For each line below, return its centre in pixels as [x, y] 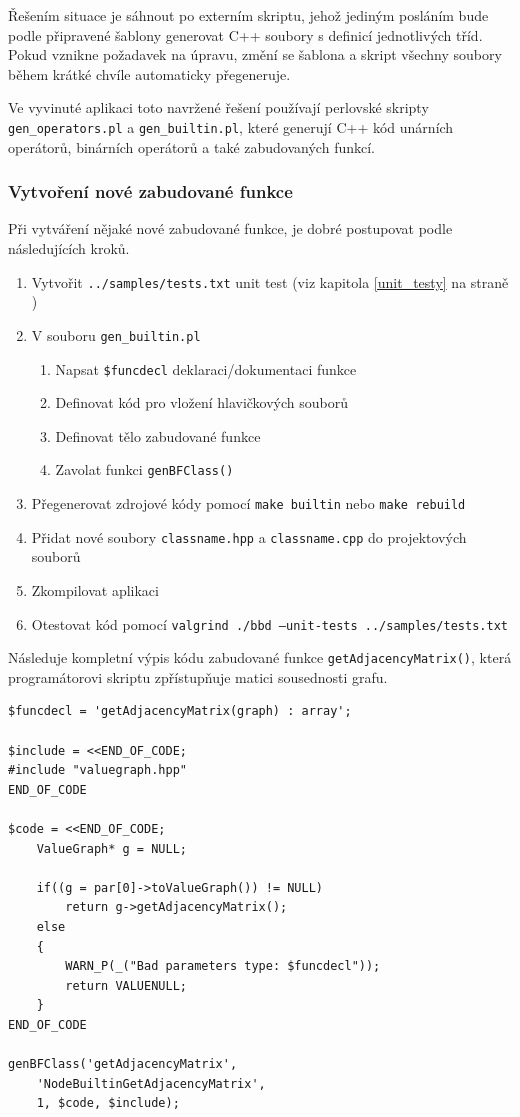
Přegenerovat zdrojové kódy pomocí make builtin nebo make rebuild [248, 503]
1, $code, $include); [108, 1103]
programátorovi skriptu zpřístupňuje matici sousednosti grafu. [198, 676]
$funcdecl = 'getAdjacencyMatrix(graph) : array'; [180, 711]
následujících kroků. [69, 248]
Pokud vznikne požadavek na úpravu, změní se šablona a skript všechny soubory [255, 54]
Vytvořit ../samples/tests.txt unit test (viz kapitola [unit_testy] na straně [270, 281]
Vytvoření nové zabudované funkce [150, 191]
